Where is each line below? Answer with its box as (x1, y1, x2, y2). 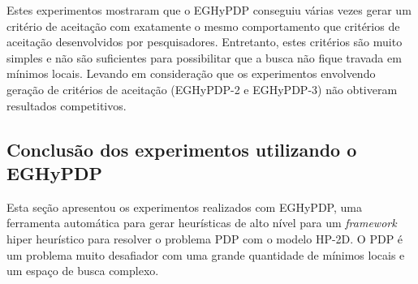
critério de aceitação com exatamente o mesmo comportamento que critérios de (6, 17, 400, 34)
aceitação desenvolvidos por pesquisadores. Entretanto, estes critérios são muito (6, 33, 403, 50)
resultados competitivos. (6, 97, 127, 114)
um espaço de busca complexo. (6, 262, 159, 279)
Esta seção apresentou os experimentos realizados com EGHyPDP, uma (6, 198, 362, 215)
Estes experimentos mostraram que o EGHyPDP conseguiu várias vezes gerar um (6, 2, 412, 18)
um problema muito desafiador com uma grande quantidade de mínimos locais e (6, 246, 405, 263)
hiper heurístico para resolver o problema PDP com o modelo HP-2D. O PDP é (6, 230, 403, 247)
